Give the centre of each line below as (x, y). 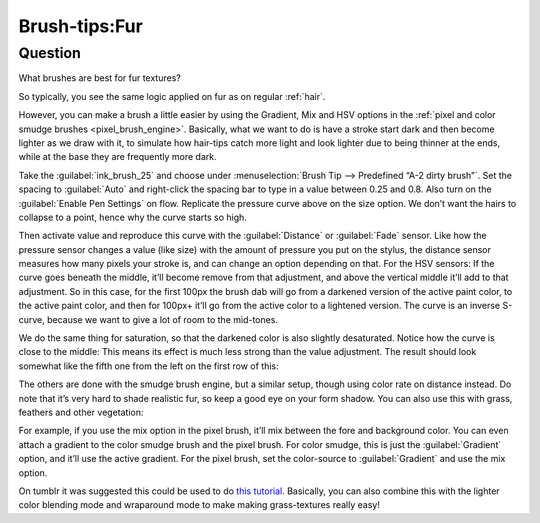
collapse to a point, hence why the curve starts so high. (132, 217)
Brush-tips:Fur (81, 26)
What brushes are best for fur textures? (100, 78)
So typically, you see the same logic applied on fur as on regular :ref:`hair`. (172, 96)
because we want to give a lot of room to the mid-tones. (162, 319)
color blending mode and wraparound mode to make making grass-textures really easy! (199, 505)
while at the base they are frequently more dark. (117, 157)
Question (50, 53)
